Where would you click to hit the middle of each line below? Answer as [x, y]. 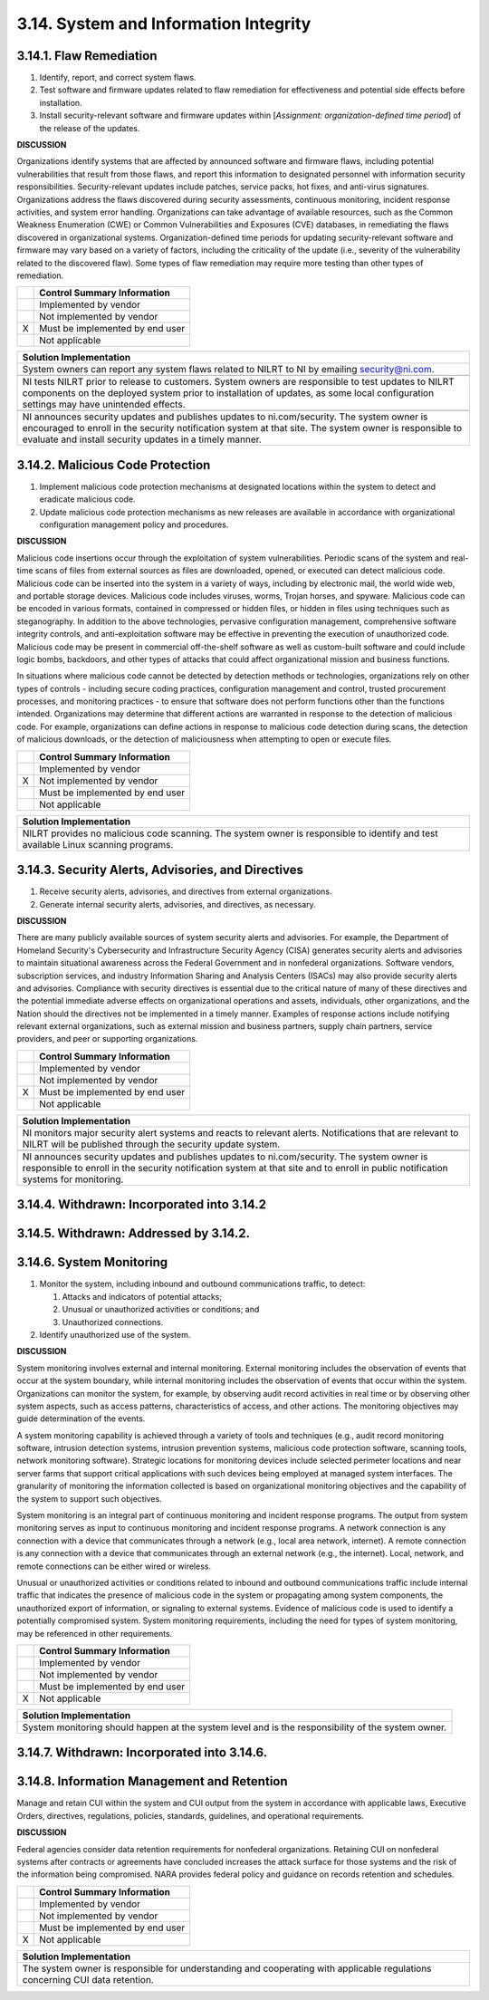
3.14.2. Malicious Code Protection [114, 465]
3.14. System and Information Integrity [164, 24]
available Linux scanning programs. [98, 844]
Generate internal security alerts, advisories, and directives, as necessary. [177, 904]
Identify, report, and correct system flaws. [118, 78]
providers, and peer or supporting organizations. [107, 1039]
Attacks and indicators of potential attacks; [142, 1296]
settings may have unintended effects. [104, 405]
